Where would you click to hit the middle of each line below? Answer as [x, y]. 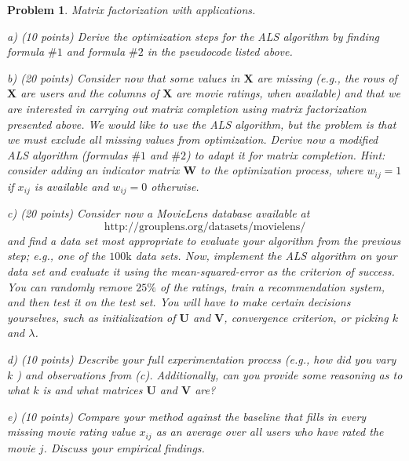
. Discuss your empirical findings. [124, 447]
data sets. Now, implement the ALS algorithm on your [266, 256]
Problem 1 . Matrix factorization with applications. [131, 9]
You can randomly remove [70, 286]
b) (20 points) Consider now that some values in [124, 77]
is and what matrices [93, 390]
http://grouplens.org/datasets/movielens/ [205, 227]
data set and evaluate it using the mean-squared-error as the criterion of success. [201, 271]
